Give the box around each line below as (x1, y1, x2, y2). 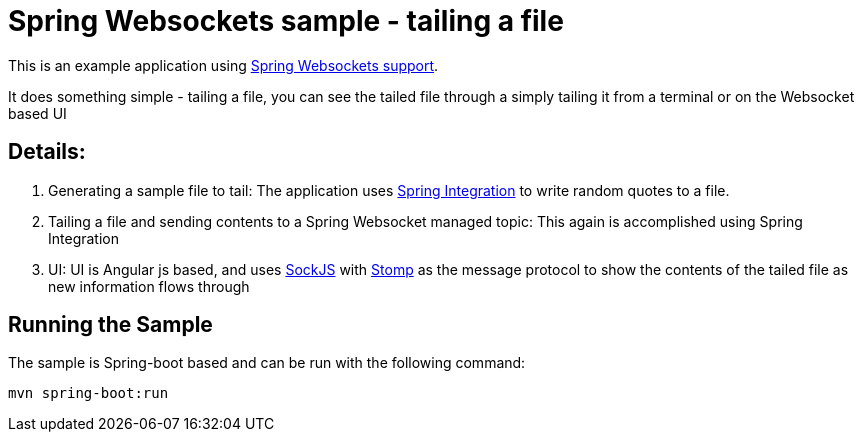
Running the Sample (8, 312, 213, 338)
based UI (8, 104, 67, 122)
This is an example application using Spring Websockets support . (8, 56, 439, 74)
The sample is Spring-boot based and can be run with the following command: (8, 354, 526, 372)
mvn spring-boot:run (8, 385, 169, 402)
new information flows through (48, 277, 250, 295)
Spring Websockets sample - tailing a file (8, 4, 564, 38)
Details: (8, 139, 86, 165)
